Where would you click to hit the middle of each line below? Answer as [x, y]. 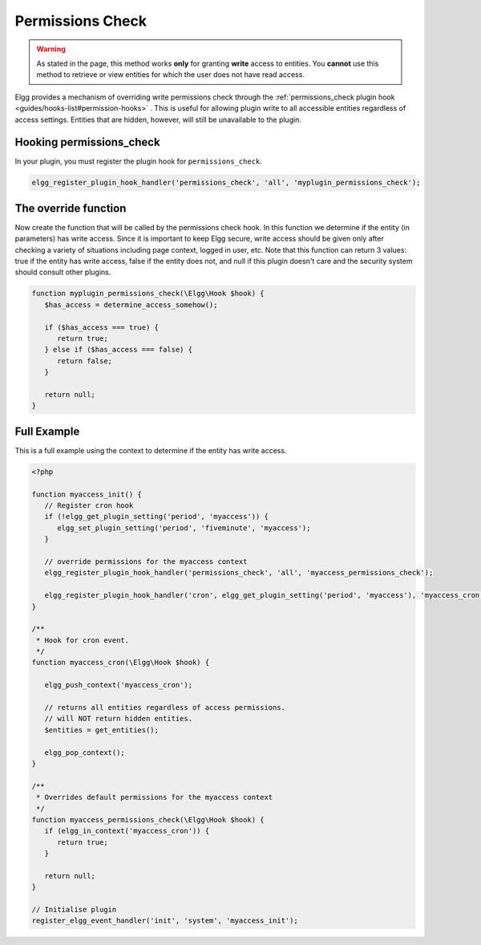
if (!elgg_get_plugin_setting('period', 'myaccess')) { [156, 517]
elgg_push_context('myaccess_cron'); [118, 685]
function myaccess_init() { [87, 494]
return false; [85, 361]
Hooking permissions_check [87, 142]
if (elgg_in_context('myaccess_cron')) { [127, 831]
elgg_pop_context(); [85, 752]
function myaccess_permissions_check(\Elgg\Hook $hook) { [148, 819]
